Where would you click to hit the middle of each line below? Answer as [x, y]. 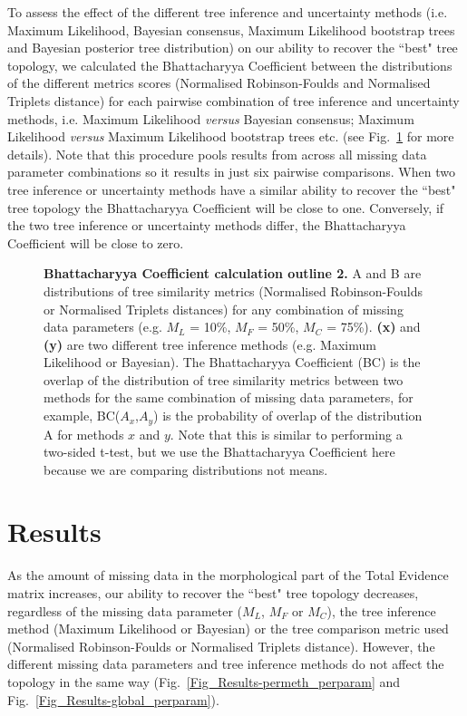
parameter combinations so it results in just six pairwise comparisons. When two [231, 172]
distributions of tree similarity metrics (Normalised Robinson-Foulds [233, 290]
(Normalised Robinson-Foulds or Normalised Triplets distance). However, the [221, 646]
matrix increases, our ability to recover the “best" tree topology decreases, [213, 593]
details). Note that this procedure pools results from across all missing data [217, 154]
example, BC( [82, 416]
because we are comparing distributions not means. [186, 469]
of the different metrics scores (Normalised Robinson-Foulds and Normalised [219, 83]
